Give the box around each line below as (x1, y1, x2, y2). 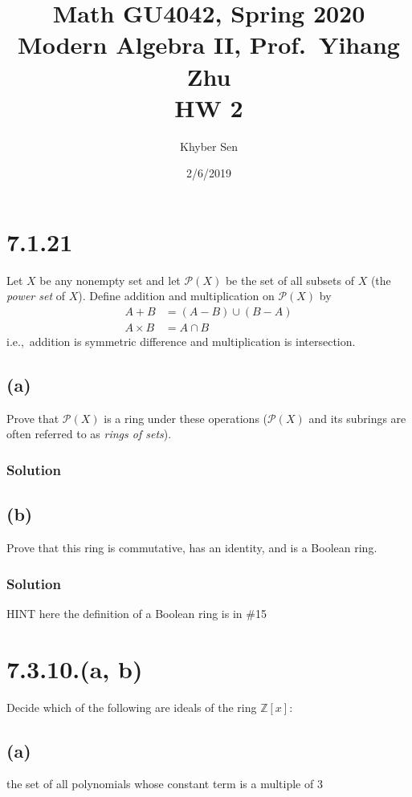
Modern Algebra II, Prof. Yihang (18, 28, 400, 61)
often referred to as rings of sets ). (6, 425, 172, 442)
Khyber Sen (179, 137, 238, 154)
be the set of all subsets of (225, 271, 354, 288)
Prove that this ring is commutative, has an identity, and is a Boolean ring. (6, 539, 377, 556)
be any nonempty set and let (39, 271, 181, 288)
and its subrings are (308, 409, 406, 426)
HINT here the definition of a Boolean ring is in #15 (6, 604, 267, 621)
